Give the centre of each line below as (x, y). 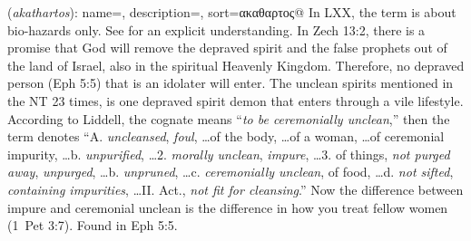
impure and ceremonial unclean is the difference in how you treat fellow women (228, 207)
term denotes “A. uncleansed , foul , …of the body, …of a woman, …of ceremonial (226, 136)
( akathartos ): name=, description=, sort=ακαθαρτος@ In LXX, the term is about (232, 12)
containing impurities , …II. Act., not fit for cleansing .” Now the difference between (235, 189)
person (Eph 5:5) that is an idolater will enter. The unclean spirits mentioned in (231, 83)
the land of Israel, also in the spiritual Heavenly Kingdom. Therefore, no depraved (236, 65)
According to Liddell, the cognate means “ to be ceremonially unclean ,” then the (229, 118)
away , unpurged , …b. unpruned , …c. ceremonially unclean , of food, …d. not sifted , (231, 172)
